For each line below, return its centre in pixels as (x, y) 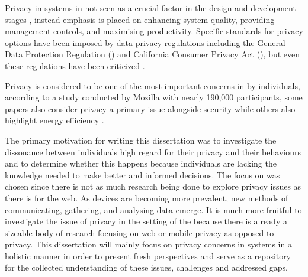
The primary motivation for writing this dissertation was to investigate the (141, 140)
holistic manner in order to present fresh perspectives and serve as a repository (148, 255)
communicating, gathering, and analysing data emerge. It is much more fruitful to (153, 209)
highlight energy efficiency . (54, 120)
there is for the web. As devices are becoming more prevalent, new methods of (147, 198)
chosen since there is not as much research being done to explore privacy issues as (153, 186)
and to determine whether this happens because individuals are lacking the (141, 163)
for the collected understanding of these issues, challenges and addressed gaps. (146, 267)
